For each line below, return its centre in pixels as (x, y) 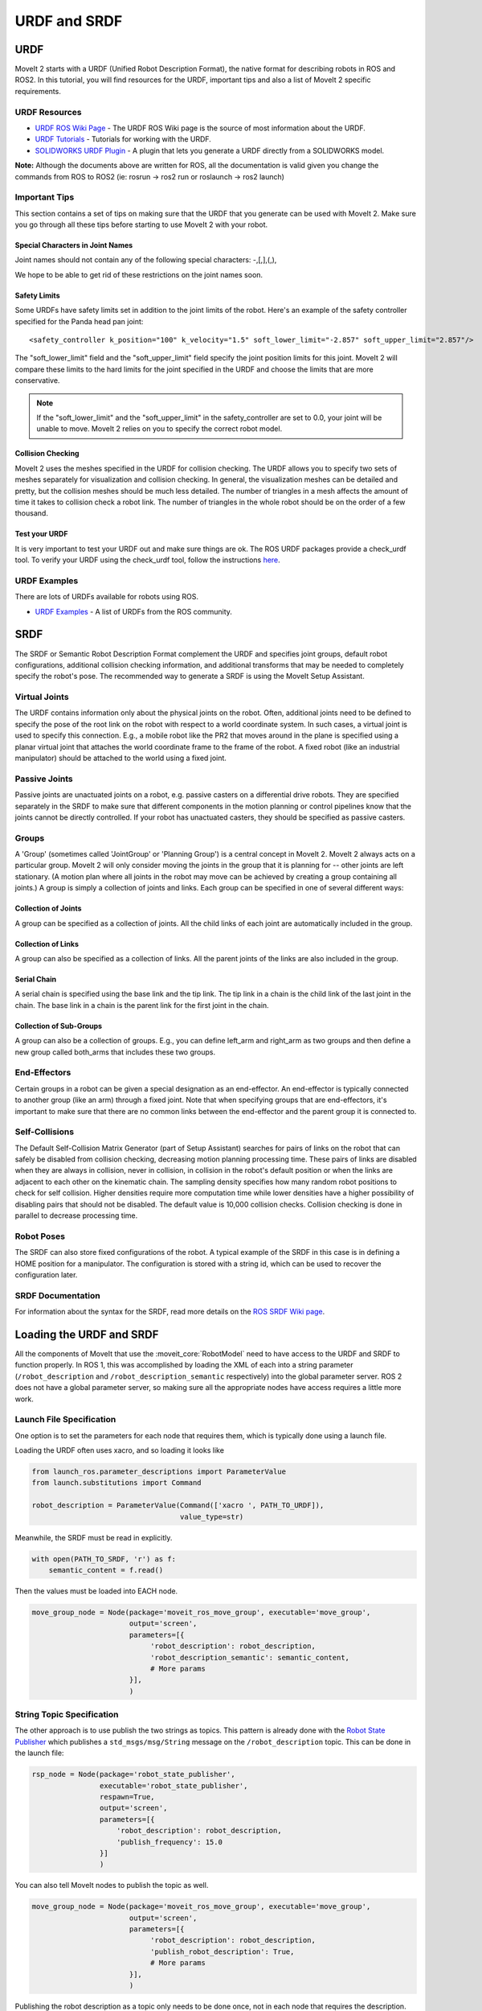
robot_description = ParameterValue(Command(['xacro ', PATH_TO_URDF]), (178, 1505)
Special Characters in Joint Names (74, 245)
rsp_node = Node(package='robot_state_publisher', (134, 1775)
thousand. (31, 513)
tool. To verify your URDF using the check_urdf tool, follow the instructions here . (147, 560)
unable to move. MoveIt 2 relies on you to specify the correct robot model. (159, 429)
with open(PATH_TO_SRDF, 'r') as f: (104, 1559)
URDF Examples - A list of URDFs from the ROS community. (134, 611)
